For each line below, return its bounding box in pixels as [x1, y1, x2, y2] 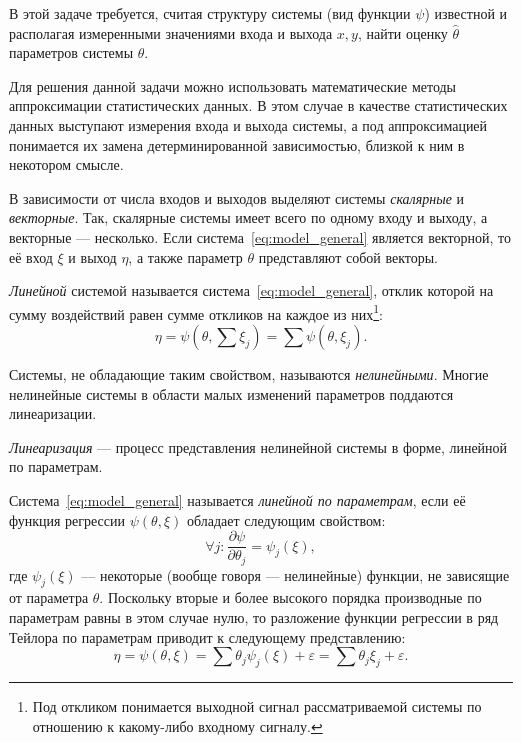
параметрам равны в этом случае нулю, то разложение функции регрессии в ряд [9, 607, 499, 628]
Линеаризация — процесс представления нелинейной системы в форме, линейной [9, 436, 508, 457]
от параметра [9, 587, 89, 608]
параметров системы [9, 42, 134, 63]
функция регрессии [9, 509, 126, 530]
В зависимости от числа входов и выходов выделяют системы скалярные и [9, 187, 464, 208]
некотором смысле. [9, 154, 124, 175]
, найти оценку [357, 22, 448, 43]
